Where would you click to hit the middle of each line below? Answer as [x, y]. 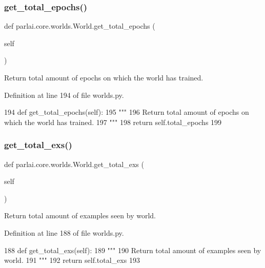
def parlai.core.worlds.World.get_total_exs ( [74, 164]
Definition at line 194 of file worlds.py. [64, 95]
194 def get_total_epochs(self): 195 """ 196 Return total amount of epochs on [127, 112]
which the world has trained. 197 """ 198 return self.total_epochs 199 [113, 122]
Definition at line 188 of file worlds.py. [64, 232]
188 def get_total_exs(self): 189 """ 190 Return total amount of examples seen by [133, 250]
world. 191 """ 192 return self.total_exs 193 [72, 260]
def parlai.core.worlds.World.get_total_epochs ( [80, 26]
